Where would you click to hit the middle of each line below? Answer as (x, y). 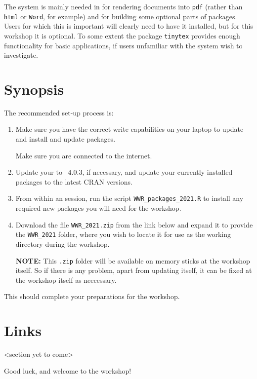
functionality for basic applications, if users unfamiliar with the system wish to (123, 45)
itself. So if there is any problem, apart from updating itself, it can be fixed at (134, 270)
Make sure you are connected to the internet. (84, 155)
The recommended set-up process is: (59, 112)
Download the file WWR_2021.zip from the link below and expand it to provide (134, 224)
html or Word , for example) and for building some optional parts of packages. (121, 16)
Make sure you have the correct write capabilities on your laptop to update (129, 129)
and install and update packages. (65, 139)
